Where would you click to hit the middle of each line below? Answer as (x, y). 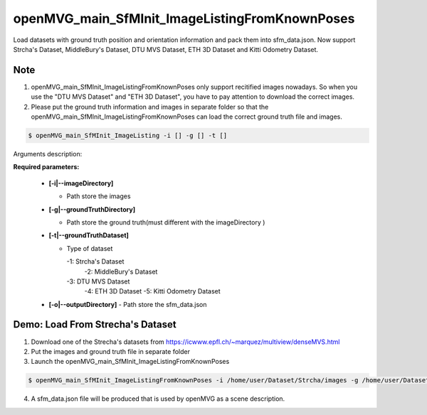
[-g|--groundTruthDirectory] (92, 209)
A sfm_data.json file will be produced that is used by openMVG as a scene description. (158, 399)
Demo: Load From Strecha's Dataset (95, 324)
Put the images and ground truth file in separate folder (110, 351)
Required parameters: (46, 167)
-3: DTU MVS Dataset (98, 281)
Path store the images (99, 196)
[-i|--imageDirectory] (81, 183)
